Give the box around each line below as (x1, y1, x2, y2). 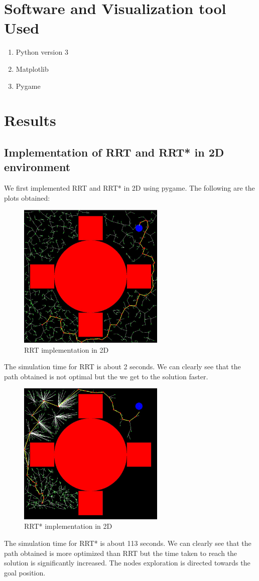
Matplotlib (16, 63, 49, 74)
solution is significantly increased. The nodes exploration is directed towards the (4, 557, 250, 568)
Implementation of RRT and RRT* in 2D (4, 144, 224, 160)
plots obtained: (4, 192, 50, 203)
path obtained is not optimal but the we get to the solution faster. (4, 371, 208, 381)
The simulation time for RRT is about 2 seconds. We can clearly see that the (4, 361, 241, 372)
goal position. (4, 567, 46, 577)
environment (4, 159, 71, 175)
